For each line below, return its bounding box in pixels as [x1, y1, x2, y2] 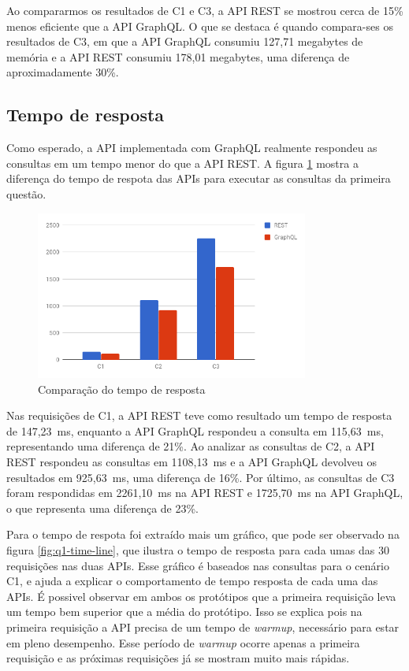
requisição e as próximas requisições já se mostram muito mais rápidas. [6, 650, 350, 666]
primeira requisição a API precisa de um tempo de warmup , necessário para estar [6, 618, 400, 635]
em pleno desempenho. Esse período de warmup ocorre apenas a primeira [6, 634, 360, 651]
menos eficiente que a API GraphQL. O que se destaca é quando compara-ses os [6, 17, 393, 34]
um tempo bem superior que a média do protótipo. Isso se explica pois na [6, 603, 363, 620]
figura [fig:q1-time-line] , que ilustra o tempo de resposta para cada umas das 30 [6, 541, 389, 558]
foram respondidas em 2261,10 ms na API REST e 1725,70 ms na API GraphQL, [6, 484, 403, 501]
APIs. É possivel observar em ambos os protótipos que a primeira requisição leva [6, 588, 396, 604]
